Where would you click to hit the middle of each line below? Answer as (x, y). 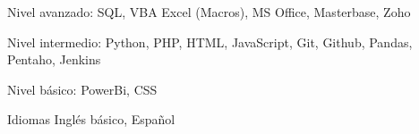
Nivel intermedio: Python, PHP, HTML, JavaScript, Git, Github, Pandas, (210, 42)
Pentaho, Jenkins (54, 59)
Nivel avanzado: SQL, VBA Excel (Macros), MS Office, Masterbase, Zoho (209, 12)
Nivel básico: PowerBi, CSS (82, 89)
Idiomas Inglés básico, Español (91, 119)
